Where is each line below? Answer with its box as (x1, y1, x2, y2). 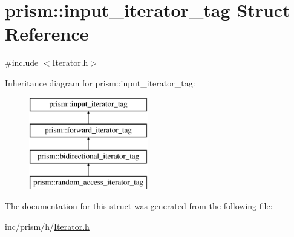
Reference (5, 21, 89, 46)
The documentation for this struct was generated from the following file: (5, 200, 273, 212)
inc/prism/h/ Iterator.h (5, 219, 90, 232)
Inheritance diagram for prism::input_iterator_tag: (5, 76, 195, 89)
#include (5, 56, 39, 69)
